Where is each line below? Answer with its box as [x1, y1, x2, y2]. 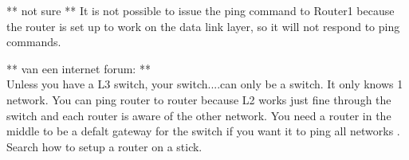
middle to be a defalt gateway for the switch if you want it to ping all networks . [6, 123, 400, 139]
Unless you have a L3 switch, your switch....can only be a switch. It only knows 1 [6, 76, 403, 92]
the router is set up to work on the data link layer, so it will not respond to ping [6, 18, 400, 34]
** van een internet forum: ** [6, 60, 151, 76]
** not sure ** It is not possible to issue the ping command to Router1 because [6, 2, 395, 18]
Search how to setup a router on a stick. [6, 138, 203, 154]
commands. [6, 33, 61, 50]
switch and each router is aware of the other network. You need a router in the [6, 107, 391, 123]
